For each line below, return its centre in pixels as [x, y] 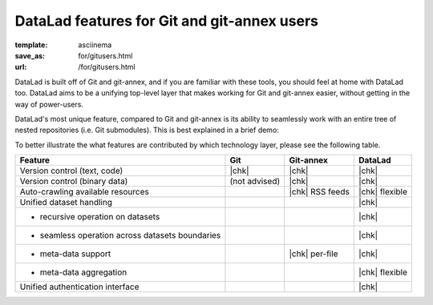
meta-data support [75, 254]
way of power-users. [49, 104]
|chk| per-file [314, 254]
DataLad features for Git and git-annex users [166, 21]
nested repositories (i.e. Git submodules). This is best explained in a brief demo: [147, 130]
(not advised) [255, 182]
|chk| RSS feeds [320, 192]
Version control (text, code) [71, 171]
